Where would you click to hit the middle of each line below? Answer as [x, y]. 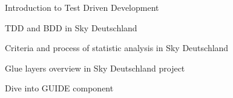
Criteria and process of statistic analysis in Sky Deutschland [117, 48]
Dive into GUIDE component [59, 88]
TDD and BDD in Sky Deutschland [71, 27]
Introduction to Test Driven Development [82, 7]
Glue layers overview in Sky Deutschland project [95, 68]
